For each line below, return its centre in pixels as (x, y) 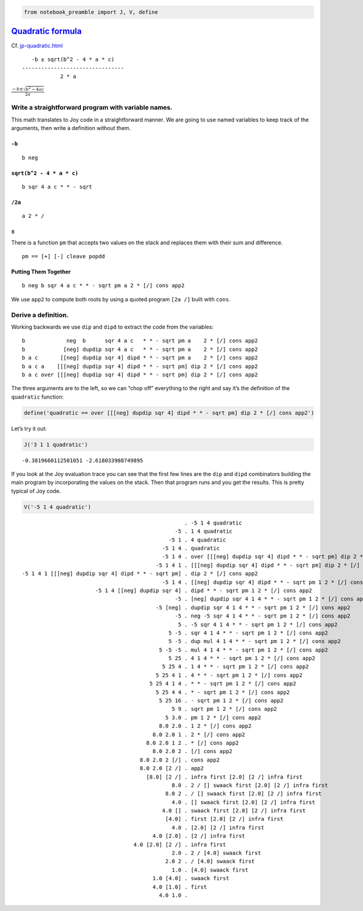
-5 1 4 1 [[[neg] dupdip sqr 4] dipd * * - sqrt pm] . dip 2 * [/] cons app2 (140, 574)
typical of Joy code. (36, 491)
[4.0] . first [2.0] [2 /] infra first (224, 819)
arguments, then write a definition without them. (71, 128)
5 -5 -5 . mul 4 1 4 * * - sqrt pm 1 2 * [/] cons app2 (244, 650)
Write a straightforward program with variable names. (92, 108)
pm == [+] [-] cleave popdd (64, 256)
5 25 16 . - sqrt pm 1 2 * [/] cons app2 (221, 701)
